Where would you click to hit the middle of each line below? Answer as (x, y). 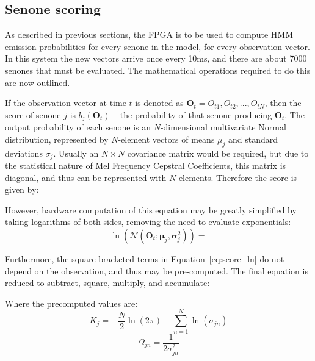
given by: (22, 189)
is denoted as (159, 103)
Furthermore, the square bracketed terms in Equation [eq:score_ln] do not (145, 259)
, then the (283, 103)
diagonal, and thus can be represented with (86, 177)
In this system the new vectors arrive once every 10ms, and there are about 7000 (156, 58)
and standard (253, 139)
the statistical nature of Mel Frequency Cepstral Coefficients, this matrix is (146, 166)
